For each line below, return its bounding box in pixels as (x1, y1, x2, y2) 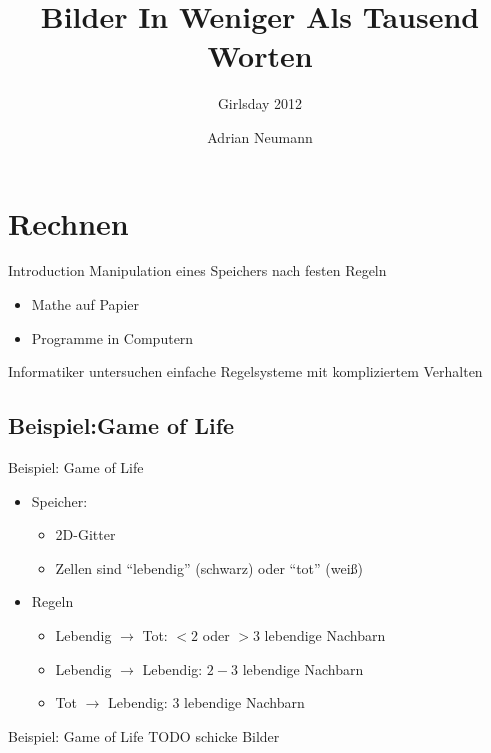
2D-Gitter (55, 524, 116, 545)
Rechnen (8, 202, 129, 243)
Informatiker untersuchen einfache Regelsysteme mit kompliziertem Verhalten (8, 361, 483, 382)
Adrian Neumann (207, 126, 313, 147)
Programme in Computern (31, 327, 194, 348)
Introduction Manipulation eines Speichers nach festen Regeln (8, 260, 387, 281)
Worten (207, 35, 313, 76)
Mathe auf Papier (31, 294, 139, 315)
